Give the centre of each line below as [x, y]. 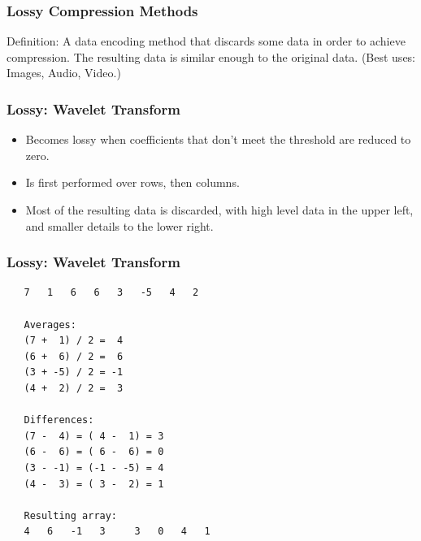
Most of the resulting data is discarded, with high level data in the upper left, [219, 210]
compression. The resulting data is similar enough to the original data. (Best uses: [211, 56]
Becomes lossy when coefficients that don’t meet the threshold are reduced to [218, 139]
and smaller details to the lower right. [119, 225]
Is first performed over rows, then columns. [132, 182]
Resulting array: [71, 515]
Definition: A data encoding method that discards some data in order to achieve [206, 41]
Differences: [59, 420]
